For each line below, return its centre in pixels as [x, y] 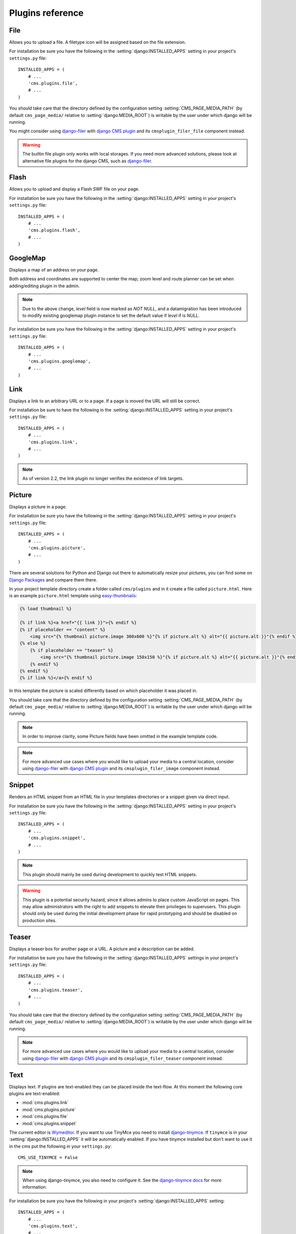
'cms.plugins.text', [53, 1226]
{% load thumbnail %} [46, 609]
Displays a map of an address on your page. [54, 270]
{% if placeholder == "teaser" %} [72, 650]
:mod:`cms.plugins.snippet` [49, 1123]
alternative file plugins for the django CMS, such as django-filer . [87, 161]
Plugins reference [46, 13]
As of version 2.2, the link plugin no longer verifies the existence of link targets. [103, 478]
